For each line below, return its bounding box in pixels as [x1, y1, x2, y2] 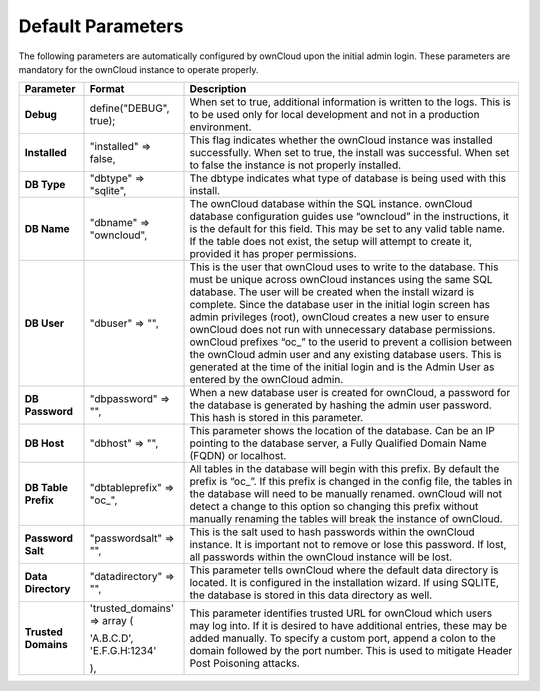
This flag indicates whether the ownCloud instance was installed [189, 133, 493, 147]
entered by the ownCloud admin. [189, 373, 344, 387]
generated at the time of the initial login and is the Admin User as [189, 360, 495, 374]
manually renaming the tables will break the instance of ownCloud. [189, 512, 504, 526]
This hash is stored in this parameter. [189, 411, 364, 425]
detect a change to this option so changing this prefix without [189, 500, 479, 514]
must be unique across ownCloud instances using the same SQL [189, 273, 494, 287]
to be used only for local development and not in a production [189, 108, 480, 122]
